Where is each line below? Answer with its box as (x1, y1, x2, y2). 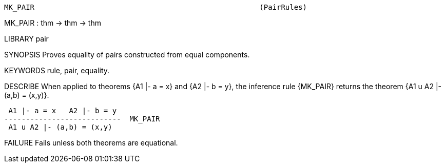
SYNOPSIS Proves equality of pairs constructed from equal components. (4, 50, 250, 59)
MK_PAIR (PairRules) (4, 3, 307, 11)
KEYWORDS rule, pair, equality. (4, 66, 110, 75)
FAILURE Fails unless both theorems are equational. (4, 138, 178, 147)
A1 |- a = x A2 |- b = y (8, 107, 117, 115)
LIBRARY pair (4, 34, 49, 43)
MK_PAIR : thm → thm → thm (4, 18, 101, 27)
